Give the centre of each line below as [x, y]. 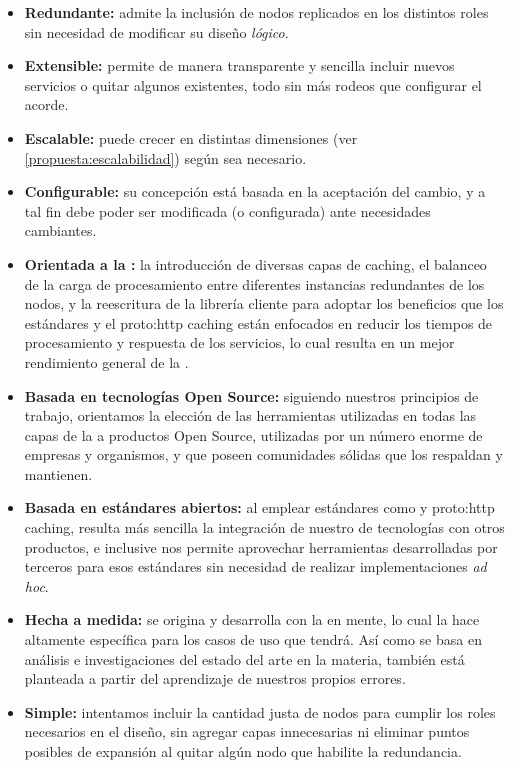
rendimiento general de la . [106, 361]
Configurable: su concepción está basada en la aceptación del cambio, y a [255, 191]
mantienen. [58, 473]
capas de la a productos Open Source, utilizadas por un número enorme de [253, 434]
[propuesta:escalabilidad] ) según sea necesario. [165, 157]
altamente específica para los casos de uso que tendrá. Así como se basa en [253, 639]
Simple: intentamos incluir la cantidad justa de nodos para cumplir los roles [260, 711]
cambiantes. [60, 230]
